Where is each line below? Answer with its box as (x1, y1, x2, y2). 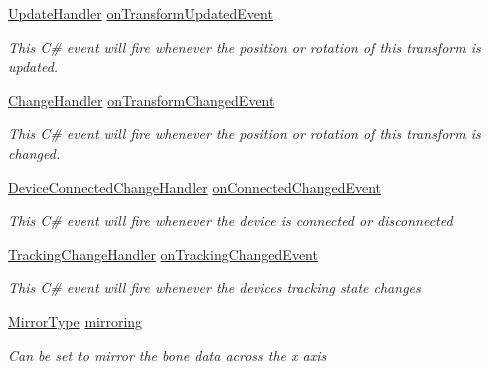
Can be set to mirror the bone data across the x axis (8, 344, 327, 365)
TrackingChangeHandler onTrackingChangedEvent (8, 243, 318, 264)
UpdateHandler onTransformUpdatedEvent (8, 3, 273, 23)
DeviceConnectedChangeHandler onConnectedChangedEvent (8, 176, 382, 197)
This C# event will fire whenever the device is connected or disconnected (8, 210, 453, 231)
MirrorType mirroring (8, 310, 143, 331)
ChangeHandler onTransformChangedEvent (8, 89, 275, 110)
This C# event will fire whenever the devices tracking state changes (8, 277, 421, 298)
